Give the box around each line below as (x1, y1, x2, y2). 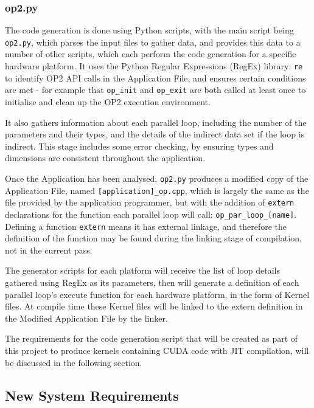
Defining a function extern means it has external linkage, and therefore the (5, 220, 287, 232)
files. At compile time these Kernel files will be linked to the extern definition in (5, 300, 303, 313)
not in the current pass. (5, 243, 92, 256)
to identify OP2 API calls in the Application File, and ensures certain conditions (5, 71, 306, 84)
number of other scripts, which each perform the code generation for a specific (5, 47, 296, 60)
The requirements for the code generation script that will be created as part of (5, 332, 298, 345)
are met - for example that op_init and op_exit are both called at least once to (5, 83, 306, 96)
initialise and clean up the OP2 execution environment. (5, 95, 211, 108)
